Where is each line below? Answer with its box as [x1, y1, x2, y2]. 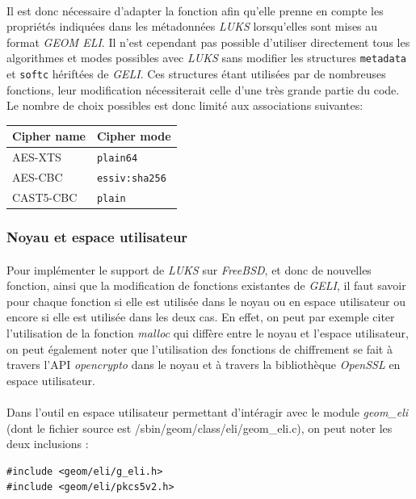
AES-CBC [12, 169, 63, 186]
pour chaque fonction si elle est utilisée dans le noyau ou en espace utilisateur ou [6, 292, 406, 309]
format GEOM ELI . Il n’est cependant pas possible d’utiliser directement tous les [6, 33, 410, 50]
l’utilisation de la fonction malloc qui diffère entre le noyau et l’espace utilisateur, [6, 325, 409, 341]
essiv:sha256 [96, 173, 166, 185]
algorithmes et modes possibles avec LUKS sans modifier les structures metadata [6, 49, 406, 66]
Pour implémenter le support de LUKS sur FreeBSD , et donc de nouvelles [6, 261, 372, 278]
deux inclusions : [6, 435, 89, 452]
